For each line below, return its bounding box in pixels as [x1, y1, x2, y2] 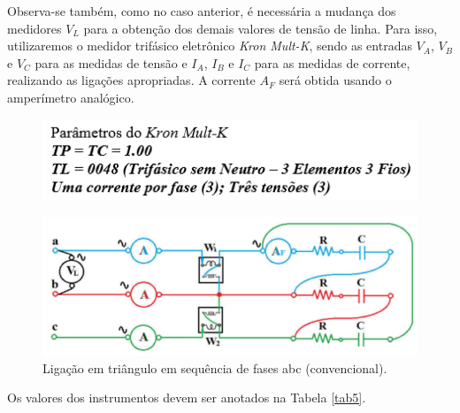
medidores [7, 19, 62, 37]
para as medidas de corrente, [254, 53, 410, 72]
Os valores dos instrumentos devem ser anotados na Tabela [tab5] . [7, 388, 366, 407]
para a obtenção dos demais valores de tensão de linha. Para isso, [83, 19, 438, 37]
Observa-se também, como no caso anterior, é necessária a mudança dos [7, 2, 396, 19]
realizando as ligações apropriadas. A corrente [7, 71, 256, 89]
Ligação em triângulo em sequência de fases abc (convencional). [42, 358, 387, 377]
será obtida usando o [279, 71, 392, 89]
